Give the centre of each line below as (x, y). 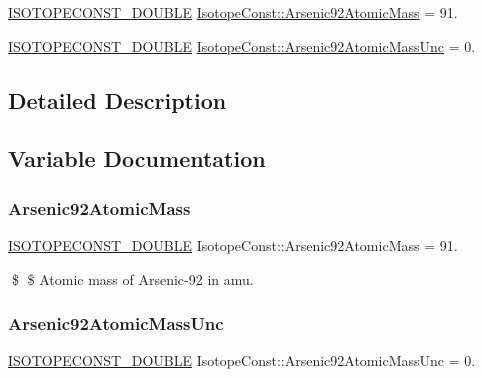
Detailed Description (117, 99)
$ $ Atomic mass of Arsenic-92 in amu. (132, 278)
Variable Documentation (137, 158)
